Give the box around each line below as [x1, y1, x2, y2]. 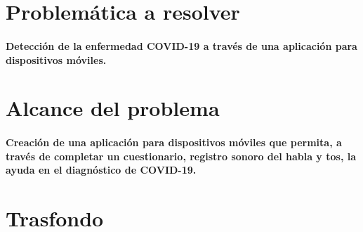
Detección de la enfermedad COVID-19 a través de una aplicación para [6, 38, 357, 53]
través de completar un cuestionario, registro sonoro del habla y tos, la [6, 148, 357, 163]
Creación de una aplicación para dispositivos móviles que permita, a [6, 135, 342, 150]
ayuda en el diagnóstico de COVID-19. [6, 162, 197, 177]
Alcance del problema [6, 94, 220, 122]
